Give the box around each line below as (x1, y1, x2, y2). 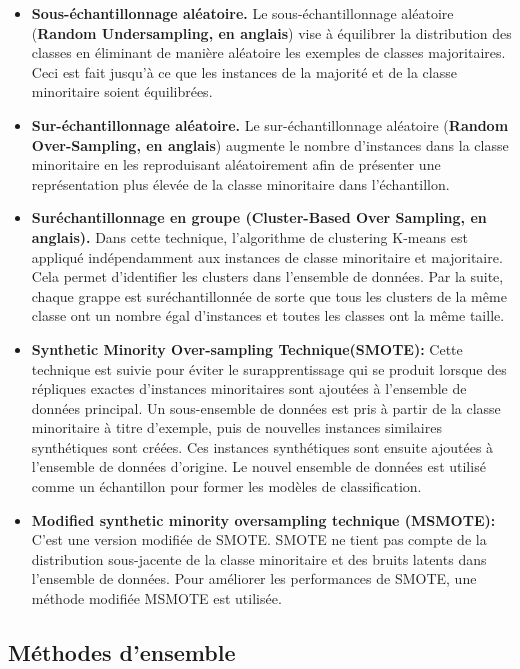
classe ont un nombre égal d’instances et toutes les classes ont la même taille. (31, 305, 505, 326)
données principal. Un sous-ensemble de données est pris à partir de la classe (31, 397, 501, 418)
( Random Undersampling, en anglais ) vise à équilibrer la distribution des (31, 22, 512, 43)
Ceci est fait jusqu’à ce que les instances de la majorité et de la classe (31, 61, 457, 82)
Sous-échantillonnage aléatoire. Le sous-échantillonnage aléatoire (31, 3, 454, 23)
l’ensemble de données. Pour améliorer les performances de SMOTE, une (31, 568, 477, 589)
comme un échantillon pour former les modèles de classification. (31, 476, 422, 497)
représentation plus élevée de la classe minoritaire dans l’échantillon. (31, 173, 450, 194)
